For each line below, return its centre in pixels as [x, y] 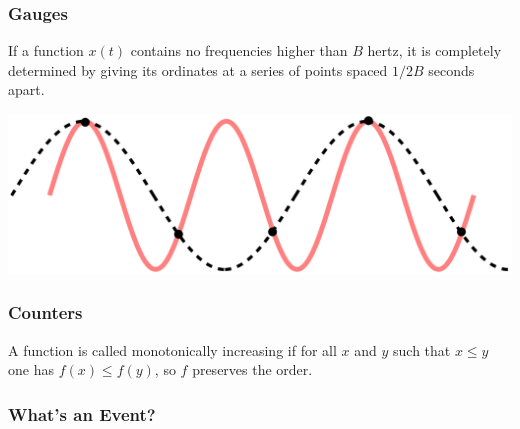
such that [422, 349]
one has [31, 369]
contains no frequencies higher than [239, 50]
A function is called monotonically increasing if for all [172, 349]
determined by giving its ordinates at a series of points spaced [198, 69]
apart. [26, 89]
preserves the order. [252, 369]
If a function [46, 50]
